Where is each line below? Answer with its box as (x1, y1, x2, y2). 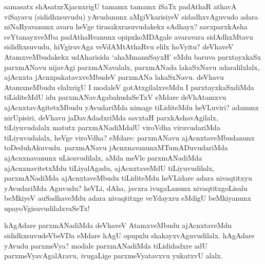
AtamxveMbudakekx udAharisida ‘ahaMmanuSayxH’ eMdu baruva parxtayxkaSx (4, 51, 261, 62)
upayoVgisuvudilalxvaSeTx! (4, 202, 90, 213)
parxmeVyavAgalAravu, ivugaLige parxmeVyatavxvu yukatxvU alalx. (4, 250, 223, 261)
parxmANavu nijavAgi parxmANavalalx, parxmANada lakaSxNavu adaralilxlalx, (4, 61, 260, 72)
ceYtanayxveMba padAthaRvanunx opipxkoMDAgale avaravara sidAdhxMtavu (4, 31, 253, 42)
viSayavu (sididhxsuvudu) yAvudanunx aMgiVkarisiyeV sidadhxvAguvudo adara (4, 11, 258, 22)
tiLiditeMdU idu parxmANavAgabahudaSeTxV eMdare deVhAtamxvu (4, 92, 226, 102)
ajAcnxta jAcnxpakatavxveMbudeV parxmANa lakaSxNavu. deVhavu (4, 72, 224, 82)
